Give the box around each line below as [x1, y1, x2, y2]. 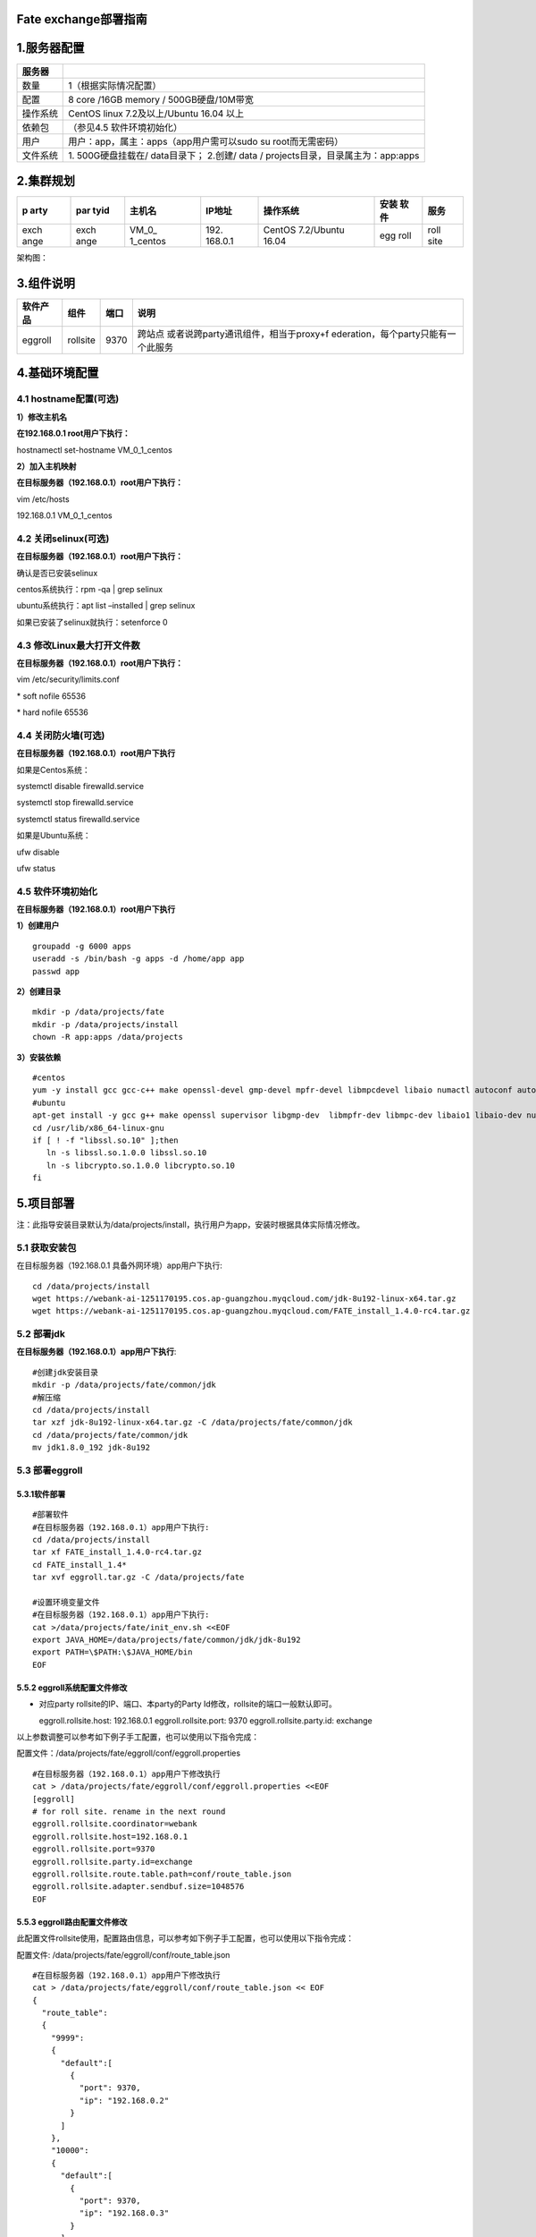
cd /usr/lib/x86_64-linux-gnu [32, 1123, 165, 1133]
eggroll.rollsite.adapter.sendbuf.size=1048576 [32, 1882, 245, 1892]
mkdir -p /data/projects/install [32, 1019, 179, 1029]
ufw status [16, 863, 56, 873]
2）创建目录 [16, 986, 62, 997]
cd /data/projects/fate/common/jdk [32, 1430, 188, 1440]
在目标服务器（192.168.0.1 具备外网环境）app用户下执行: [16, 1260, 223, 1271]
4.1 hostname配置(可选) [16, 393, 120, 405]
